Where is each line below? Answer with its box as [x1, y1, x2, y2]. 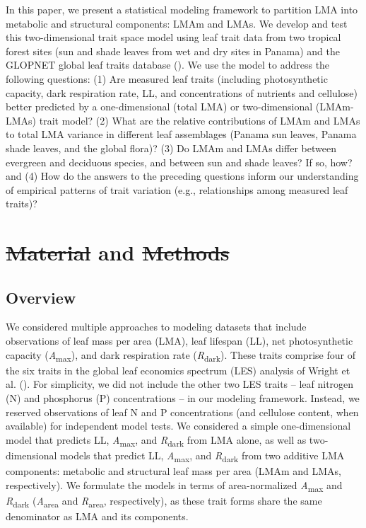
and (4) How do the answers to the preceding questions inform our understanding [6, 168, 359, 183]
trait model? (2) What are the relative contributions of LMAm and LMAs [39, 113, 360, 127]
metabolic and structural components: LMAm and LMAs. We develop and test [6, 16, 348, 30]
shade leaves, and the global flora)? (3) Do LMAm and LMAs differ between [6, 140, 336, 155]
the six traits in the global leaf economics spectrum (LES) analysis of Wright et [6, 362, 350, 377]
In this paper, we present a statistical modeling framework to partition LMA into [6, 2, 358, 16]
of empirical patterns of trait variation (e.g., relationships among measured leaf [6, 182, 348, 197]
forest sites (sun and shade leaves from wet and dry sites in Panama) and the [6, 43, 341, 58]
